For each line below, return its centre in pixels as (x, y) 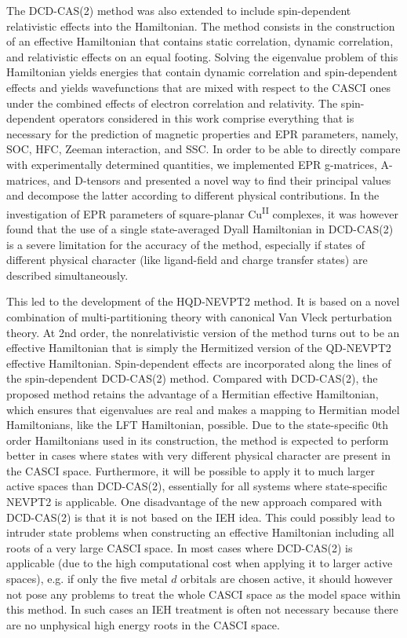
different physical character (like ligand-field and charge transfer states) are (187, 260)
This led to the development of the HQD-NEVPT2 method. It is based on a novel (203, 301)
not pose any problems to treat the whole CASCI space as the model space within (203, 594)
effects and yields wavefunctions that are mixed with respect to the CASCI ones (199, 87)
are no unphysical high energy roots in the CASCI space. (143, 624)
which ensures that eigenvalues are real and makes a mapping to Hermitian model (203, 409)
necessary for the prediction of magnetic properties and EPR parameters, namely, (202, 133)
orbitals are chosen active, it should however (287, 579)
